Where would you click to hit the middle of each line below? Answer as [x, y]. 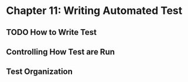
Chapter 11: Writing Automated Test [94, 11]
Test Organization [40, 72]
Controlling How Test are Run [61, 51]
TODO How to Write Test [52, 32]
